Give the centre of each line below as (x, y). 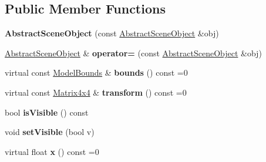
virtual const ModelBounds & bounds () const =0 (96, 72)
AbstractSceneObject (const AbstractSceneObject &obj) (112, 33)
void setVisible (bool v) (50, 132)
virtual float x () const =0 (52, 151)
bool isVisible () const (47, 112)
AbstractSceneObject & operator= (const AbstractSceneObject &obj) (133, 53)
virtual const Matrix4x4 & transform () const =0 (96, 92)
